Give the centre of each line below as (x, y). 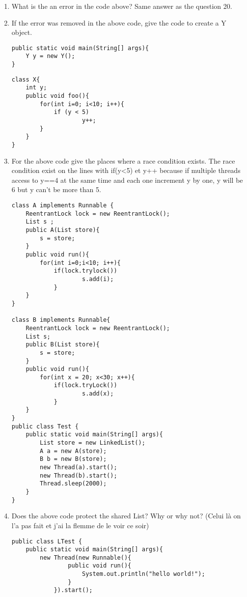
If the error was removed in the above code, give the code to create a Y (119, 22)
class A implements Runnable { (63, 206)
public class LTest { (47, 541)
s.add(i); (98, 279)
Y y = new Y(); (50, 56)
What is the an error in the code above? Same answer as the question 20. (122, 6)
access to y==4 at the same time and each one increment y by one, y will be (127, 180)
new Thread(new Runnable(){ (86, 557)
